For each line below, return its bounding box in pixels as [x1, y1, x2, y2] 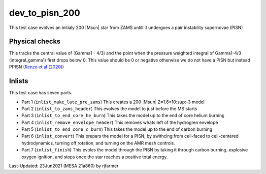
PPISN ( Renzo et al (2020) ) [9, 64, 64, 70]
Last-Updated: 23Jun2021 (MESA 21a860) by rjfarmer [9, 163, 119, 169]
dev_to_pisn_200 [9, 7, 81, 18]
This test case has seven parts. [9, 90, 72, 96]
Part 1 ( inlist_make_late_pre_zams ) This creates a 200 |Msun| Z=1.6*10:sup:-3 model [21, 99, 204, 105]
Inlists [9, 77, 29, 86]
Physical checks [9, 37, 61, 46]
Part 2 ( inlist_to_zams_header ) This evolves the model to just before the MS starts [21, 106, 197, 112]
